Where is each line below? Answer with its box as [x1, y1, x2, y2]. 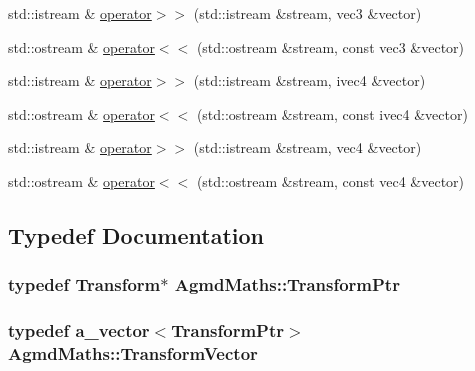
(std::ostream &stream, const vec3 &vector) [196, 36, 465, 57]
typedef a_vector [8, 318, 150, 343]
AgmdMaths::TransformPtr [174, 272, 400, 297]
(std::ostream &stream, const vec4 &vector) [196, 170, 465, 191]
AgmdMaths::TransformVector [8, 341, 258, 366]
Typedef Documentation [8, 219, 264, 250]
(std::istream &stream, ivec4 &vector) [193, 70, 426, 91]
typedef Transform [8, 272, 161, 297]
